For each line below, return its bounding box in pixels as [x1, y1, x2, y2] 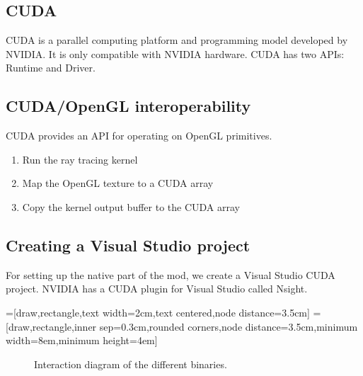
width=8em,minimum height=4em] [6, 333, 158, 348]
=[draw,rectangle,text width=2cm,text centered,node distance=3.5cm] [6, 304, 310, 319]
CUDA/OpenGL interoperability [6, 95, 251, 117]
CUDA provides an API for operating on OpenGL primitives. [6, 128, 272, 143]
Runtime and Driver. [6, 60, 96, 75]
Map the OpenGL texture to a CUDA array [22, 176, 214, 190]
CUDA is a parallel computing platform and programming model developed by [6, 33, 348, 47]
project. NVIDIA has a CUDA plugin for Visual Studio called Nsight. [6, 281, 308, 296]
